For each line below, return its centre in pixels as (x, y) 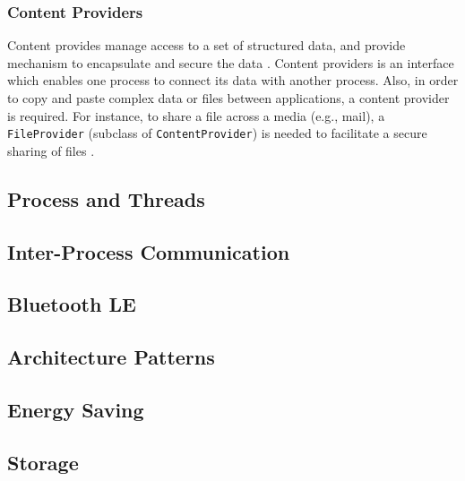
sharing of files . (51, 150)
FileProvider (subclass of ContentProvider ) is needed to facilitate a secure (217, 133)
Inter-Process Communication (149, 251)
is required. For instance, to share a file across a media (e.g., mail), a (196, 115)
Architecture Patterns (111, 357)
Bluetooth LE (72, 304)
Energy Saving (76, 409)
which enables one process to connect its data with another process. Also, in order (233, 80)
